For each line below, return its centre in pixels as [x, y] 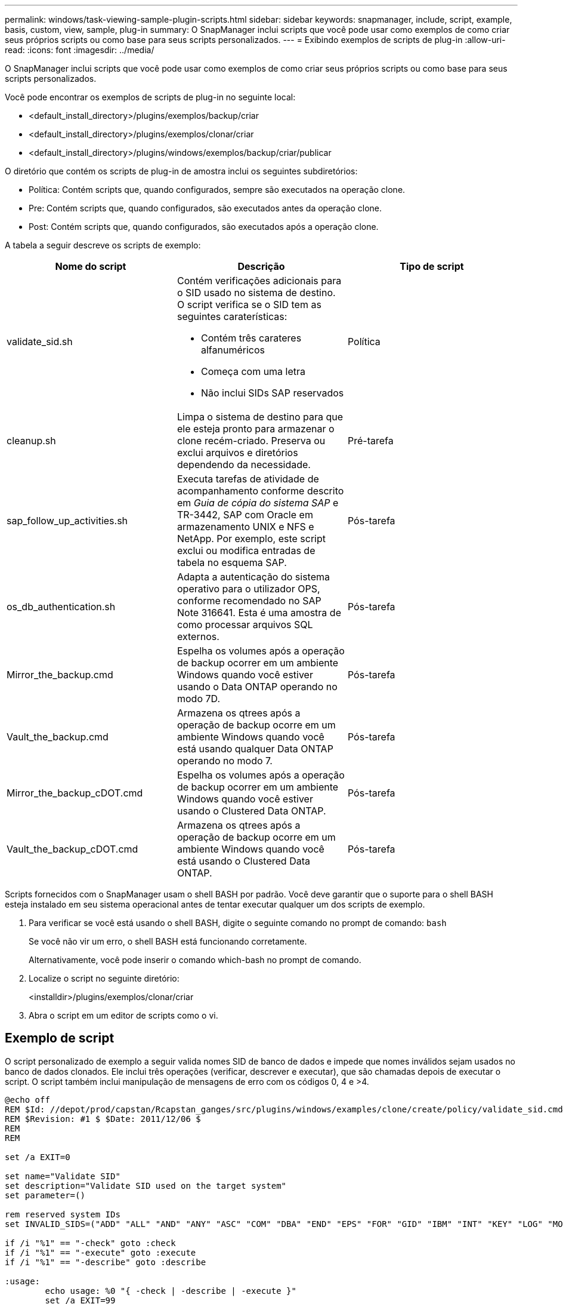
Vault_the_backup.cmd [58, 737]
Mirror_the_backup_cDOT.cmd [75, 793]
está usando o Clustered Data [243, 861]
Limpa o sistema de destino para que [260, 417]
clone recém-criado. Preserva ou [251, 441]
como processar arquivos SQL [245, 625]
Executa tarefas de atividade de [248, 479]
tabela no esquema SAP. [232, 562]
